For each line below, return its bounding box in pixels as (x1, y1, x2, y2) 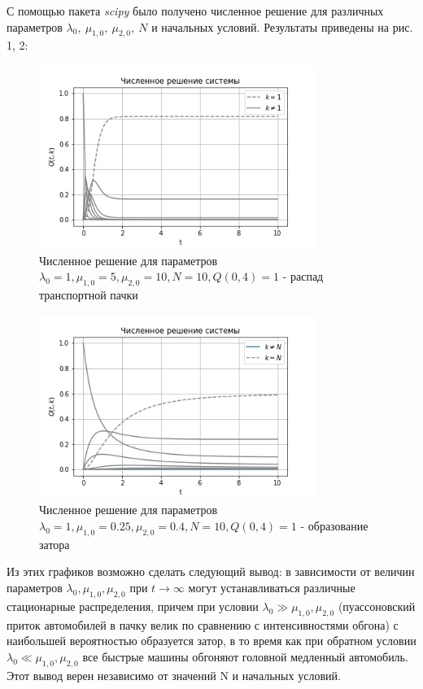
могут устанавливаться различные (188, 578, 355, 595)
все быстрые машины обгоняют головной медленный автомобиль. (82, 648, 408, 665)
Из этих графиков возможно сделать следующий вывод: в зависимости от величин (7, 563, 415, 580)
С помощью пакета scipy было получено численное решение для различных (7, 2, 384, 19)
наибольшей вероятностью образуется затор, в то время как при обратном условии (7, 632, 416, 649)
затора (39, 535, 70, 552)
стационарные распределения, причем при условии (7, 597, 259, 614)
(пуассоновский (338, 597, 416, 614)
